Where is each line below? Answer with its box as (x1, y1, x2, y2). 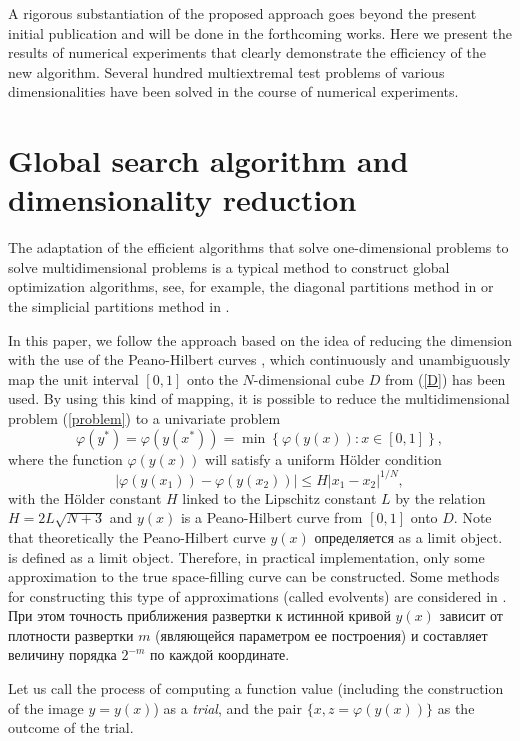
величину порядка (8, 644, 117, 665)
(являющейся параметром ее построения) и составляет (155, 624, 488, 645)
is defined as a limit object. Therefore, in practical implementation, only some (8, 546, 485, 567)
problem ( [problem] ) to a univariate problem (8, 408, 281, 429)
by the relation (395, 487, 486, 508)
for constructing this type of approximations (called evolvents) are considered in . (8, 585, 507, 606)
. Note (453, 507, 492, 528)
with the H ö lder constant (8, 487, 162, 508)
